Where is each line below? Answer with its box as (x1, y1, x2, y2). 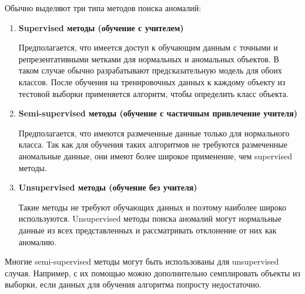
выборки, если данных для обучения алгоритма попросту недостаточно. (5, 278, 262, 290)
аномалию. (18, 235, 57, 248)
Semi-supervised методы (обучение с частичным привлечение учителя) (18, 107, 298, 119)
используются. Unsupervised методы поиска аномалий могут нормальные (18, 212, 281, 225)
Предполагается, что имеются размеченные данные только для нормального (18, 126, 290, 139)
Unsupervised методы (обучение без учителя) (18, 181, 197, 193)
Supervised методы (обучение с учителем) (18, 21, 184, 34)
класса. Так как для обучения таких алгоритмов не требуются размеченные (18, 138, 287, 151)
